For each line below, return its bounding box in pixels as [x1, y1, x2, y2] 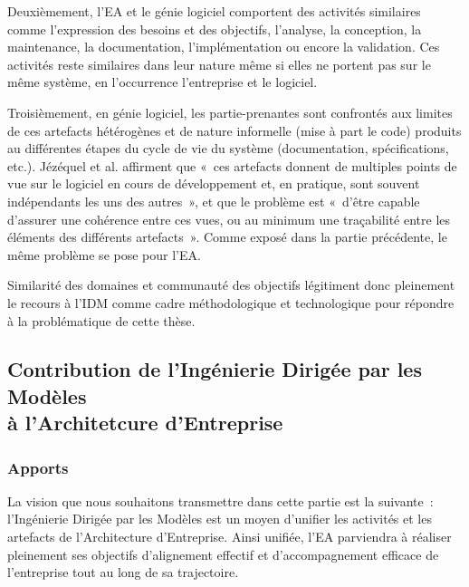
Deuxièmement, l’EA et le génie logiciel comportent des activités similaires [7, 2, 421, 20]
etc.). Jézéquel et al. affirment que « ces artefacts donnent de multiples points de [7, 156, 457, 175]
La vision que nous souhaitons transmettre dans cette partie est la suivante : [7, 491, 434, 510]
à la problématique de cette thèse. [7, 311, 196, 330]
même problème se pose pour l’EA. [7, 245, 201, 264]
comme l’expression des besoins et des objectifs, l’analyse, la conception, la [7, 19, 422, 38]
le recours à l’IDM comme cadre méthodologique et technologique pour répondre [7, 293, 455, 312]
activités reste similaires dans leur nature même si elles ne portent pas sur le [7, 54, 431, 73]
